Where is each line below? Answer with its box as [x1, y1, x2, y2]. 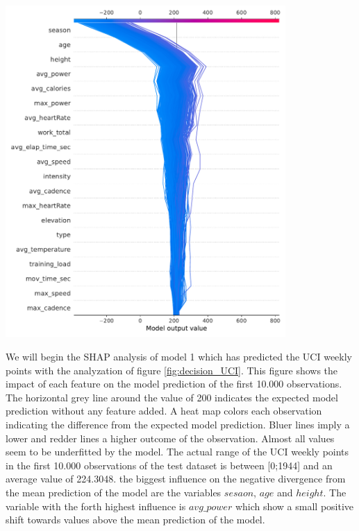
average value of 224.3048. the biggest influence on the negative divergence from [6, 471, 346, 486]
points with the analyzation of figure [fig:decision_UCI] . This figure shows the [6, 363, 338, 377]
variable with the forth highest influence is [6, 498, 186, 513]
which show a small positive [235, 498, 354, 513]
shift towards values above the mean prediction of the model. [6, 512, 265, 527]
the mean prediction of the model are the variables [6, 485, 222, 500]
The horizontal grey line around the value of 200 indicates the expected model [6, 390, 338, 404]
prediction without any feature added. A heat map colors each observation [6, 403, 322, 418]
